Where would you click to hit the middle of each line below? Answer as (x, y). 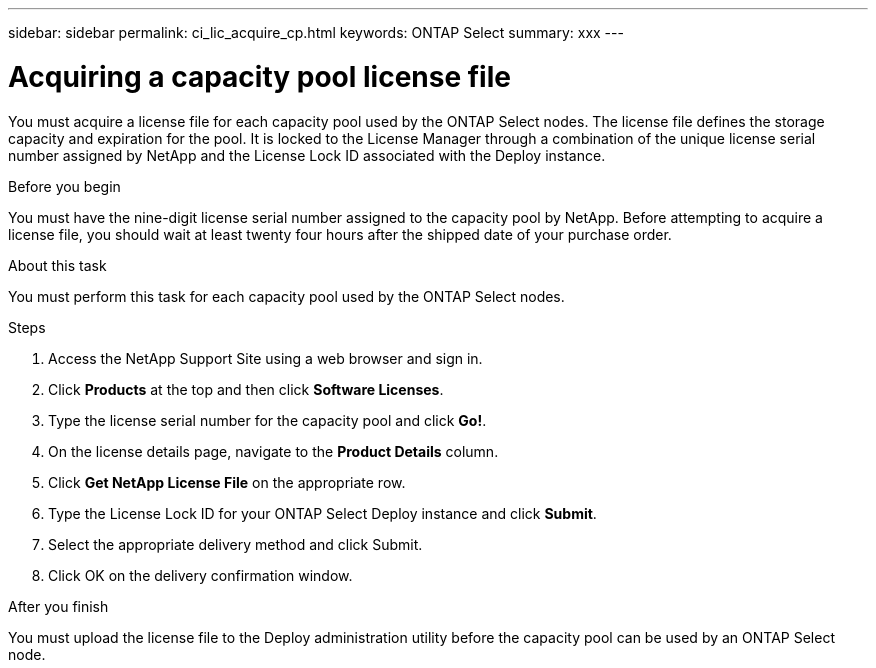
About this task (57, 265)
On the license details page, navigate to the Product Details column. (273, 451)
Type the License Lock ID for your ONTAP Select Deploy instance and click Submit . (322, 513)
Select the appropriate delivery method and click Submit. (235, 544)
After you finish (58, 606)
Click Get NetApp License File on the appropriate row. (227, 482)
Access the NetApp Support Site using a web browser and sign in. (265, 358)
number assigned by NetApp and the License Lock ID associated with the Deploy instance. (307, 155)
